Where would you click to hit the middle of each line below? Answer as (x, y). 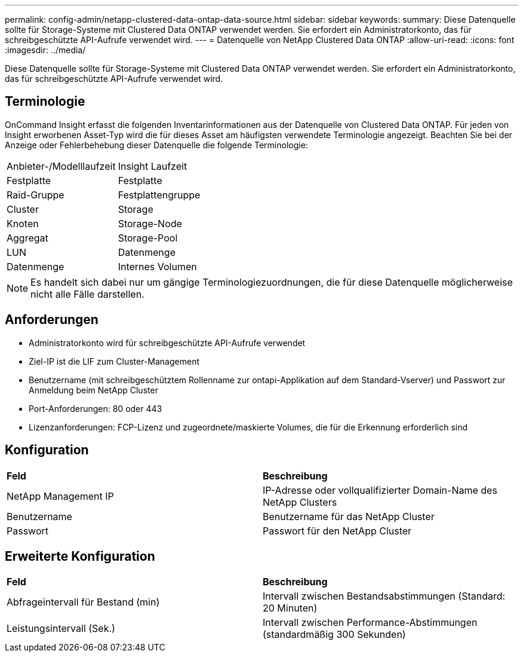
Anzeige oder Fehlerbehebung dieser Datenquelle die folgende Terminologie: (156, 145)
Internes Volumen (157, 266)
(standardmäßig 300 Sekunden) (334, 635)
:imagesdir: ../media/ (45, 50)
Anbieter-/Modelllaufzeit (61, 166)
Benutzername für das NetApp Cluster (349, 516)
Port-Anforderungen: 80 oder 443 (96, 408)
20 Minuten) (290, 608)
